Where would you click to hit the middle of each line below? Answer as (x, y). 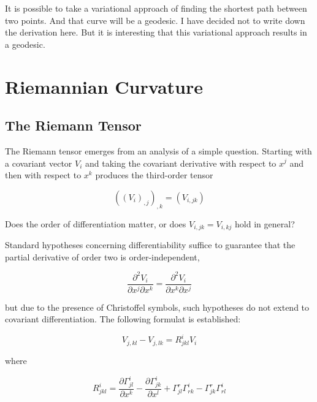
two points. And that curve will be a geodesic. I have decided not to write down (155, 20)
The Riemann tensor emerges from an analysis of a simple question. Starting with (158, 150)
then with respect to (43, 175)
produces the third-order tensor (154, 175)
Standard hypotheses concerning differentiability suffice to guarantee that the (150, 244)
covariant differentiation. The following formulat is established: (123, 319)
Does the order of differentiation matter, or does (96, 223)
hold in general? (265, 223)
